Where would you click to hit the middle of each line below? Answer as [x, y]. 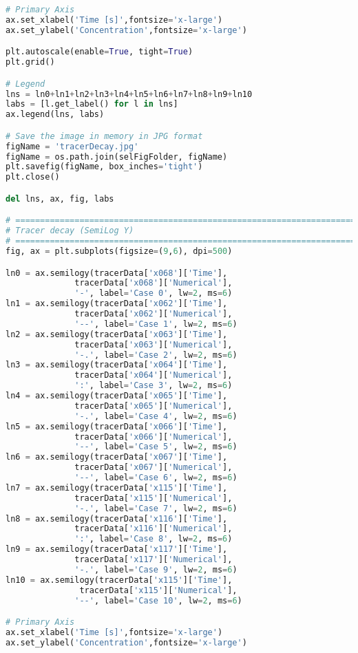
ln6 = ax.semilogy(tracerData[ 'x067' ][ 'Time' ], [117, 457]
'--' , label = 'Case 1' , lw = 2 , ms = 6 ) [156, 324]
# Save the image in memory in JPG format [104, 136]
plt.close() [33, 177]
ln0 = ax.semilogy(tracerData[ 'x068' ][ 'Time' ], [117, 273]
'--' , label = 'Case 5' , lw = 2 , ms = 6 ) [156, 447]
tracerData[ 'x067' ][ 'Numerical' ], [154, 468]
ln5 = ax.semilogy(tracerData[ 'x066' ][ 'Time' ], [117, 426]
